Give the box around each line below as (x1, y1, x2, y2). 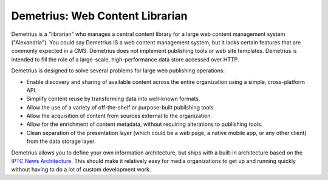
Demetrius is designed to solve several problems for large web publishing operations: (11, 67, 225, 74)
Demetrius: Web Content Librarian (11, 9, 188, 22)
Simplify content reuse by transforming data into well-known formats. (26, 95, 200, 103)
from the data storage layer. (26, 137, 96, 145)
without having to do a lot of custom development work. (11, 166, 151, 173)
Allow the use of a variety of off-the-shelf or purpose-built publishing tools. (26, 103, 216, 111)
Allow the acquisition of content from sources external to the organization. (26, 112, 213, 120)
